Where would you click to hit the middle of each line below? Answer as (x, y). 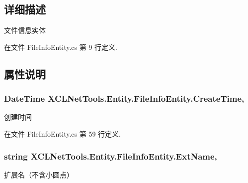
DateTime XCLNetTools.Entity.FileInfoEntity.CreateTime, (124, 98)
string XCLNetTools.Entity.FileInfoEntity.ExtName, (111, 156)
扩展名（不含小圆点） (39, 174)
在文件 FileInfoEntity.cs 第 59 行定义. (62, 133)
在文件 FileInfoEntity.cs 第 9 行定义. (61, 47)
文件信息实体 (25, 30)
